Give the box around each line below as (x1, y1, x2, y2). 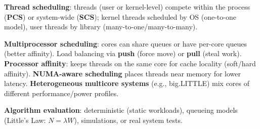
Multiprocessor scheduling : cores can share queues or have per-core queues (4, 38, 247, 49)
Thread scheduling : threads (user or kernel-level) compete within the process (4, 2, 250, 12)
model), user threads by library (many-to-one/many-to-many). (4, 21, 198, 32)
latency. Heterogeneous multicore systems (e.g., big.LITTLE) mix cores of (4, 78, 250, 89)
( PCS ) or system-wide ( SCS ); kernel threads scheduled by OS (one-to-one (4, 11, 236, 22)
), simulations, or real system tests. (74, 114, 183, 125)
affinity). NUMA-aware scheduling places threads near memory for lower (4, 68, 241, 78)
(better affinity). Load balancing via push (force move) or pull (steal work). (4, 48, 242, 59)
